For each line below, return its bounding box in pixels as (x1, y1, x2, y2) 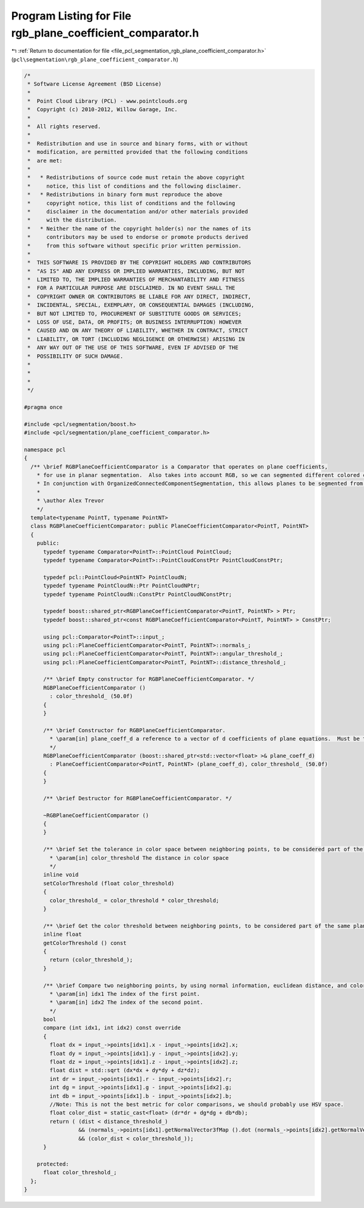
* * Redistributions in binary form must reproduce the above (27, 191, 223, 198)
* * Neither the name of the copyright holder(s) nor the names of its (27, 225, 252, 232)
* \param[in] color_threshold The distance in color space (49, 854, 229, 861)
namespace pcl (24, 446, 66, 453)
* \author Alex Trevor (36, 497, 104, 504)
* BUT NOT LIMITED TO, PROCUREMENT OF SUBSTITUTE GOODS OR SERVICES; (27, 310, 242, 317)
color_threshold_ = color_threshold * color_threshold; (49, 897, 220, 904)
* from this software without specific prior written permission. (27, 242, 242, 249)
